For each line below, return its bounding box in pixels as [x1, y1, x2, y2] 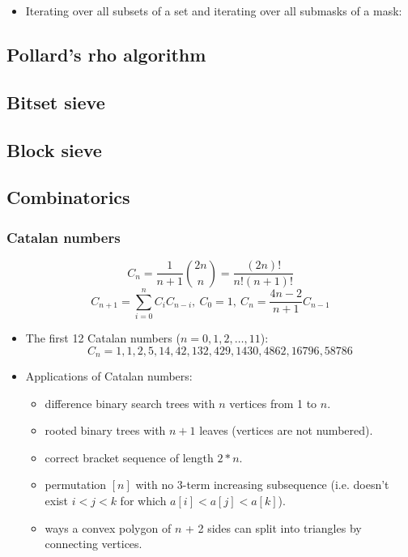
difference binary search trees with [45, 394, 215, 411]
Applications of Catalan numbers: [25, 368, 193, 385]
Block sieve [6, 137, 102, 162]
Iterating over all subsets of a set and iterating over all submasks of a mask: [25, 2, 402, 19]
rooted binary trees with [45, 422, 166, 439]
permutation [45, 476, 107, 493]
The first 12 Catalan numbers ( [25, 330, 181, 347]
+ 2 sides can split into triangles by [185, 519, 362, 536]
